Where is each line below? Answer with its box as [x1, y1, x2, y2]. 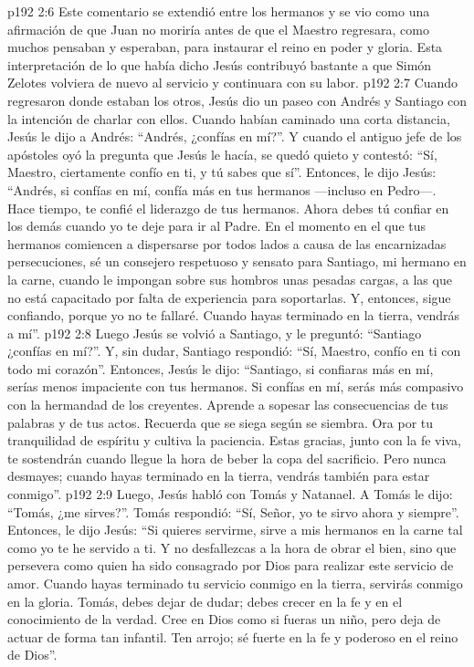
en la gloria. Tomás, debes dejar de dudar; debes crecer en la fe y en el [7, 591, 403, 610]
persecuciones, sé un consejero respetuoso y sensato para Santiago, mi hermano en [7, 252, 467, 271]
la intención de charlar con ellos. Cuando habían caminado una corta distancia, [7, 109, 450, 128]
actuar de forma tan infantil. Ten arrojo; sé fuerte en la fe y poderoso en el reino [7, 627, 458, 646]
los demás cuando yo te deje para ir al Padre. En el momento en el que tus [7, 216, 427, 235]
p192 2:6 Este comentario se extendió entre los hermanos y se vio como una [7, 2, 430, 20]
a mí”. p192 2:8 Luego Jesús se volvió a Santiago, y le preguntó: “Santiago [7, 323, 422, 342]
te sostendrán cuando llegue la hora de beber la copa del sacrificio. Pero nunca [7, 448, 447, 467]
